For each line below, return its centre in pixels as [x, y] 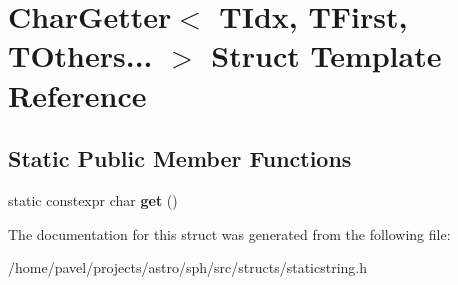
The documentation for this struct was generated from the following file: [229, 233]
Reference [77, 94]
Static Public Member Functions [180, 158]
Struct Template [326, 55]
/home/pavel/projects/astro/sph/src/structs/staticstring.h [187, 267]
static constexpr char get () [93, 199]
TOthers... [80, 55]
